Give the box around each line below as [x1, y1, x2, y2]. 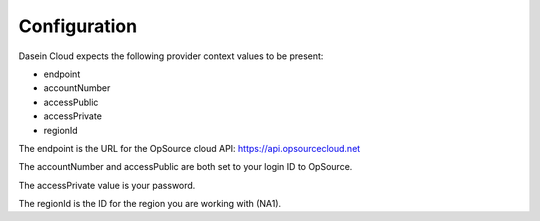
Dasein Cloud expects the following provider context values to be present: [18, 50, 324, 62]
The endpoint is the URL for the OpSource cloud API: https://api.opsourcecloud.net [18, 142, 361, 154]
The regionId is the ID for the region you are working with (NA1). [18, 198, 282, 210]
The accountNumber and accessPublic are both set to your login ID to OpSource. [18, 161, 353, 173]
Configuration [18, 15, 138, 37]
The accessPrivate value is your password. [18, 179, 196, 191]
